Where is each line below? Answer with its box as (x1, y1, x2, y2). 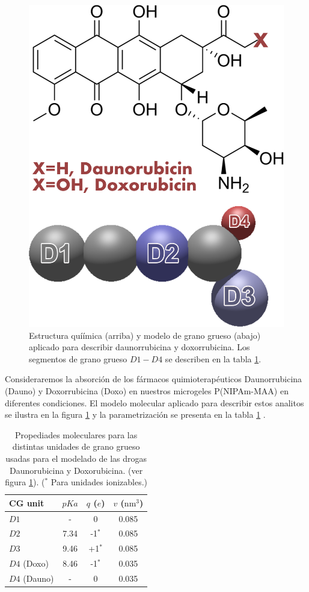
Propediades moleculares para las (15, 428, 138, 441)
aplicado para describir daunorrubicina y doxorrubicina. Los (29, 341, 250, 353)
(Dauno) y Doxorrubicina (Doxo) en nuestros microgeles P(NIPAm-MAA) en (5, 385, 289, 397)
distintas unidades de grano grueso (12, 440, 140, 453)
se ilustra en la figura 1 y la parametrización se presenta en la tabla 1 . (5, 408, 266, 421)
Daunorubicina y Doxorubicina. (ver (10, 464, 143, 476)
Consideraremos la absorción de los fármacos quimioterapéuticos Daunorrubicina (5, 373, 302, 385)
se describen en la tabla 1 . (165, 352, 262, 365)
